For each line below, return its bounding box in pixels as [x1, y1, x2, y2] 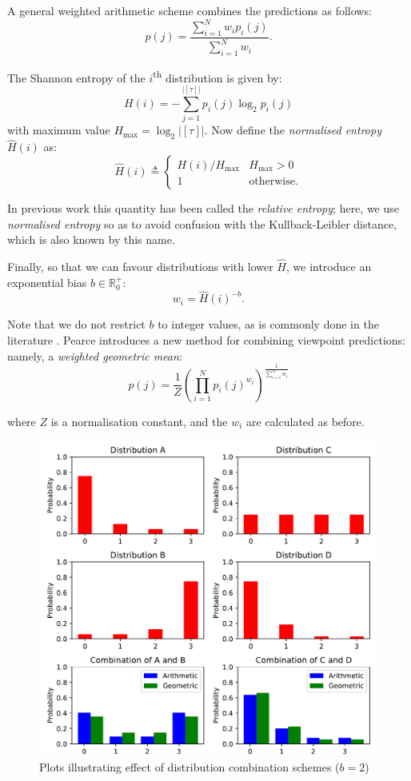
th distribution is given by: [153, 67, 282, 86]
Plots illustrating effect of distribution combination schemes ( [39, 759, 340, 775]
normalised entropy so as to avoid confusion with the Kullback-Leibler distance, [7, 215, 397, 232]
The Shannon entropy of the [7, 69, 146, 86]
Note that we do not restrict [7, 316, 146, 333]
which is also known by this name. [7, 231, 175, 248]
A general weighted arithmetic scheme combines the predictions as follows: [7, 2, 372, 18]
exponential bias [7, 273, 87, 290]
